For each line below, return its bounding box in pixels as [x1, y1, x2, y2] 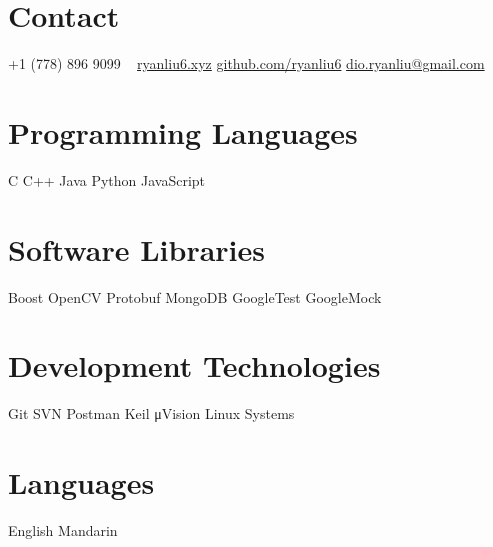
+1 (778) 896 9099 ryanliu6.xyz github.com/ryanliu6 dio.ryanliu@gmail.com [8, 53, 485, 74]
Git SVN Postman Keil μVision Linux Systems [8, 403, 295, 424]
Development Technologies [8, 345, 381, 386]
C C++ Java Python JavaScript [8, 169, 206, 190]
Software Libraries [8, 228, 266, 269]
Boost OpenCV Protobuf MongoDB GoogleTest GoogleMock [8, 286, 382, 307]
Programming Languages [8, 111, 358, 152]
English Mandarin [8, 520, 118, 540]
